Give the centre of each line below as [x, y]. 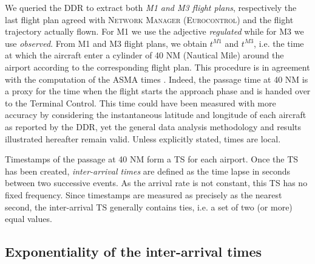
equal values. [29, 219]
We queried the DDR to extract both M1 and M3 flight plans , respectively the [151, 7]
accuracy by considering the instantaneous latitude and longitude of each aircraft [156, 115]
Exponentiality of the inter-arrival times [134, 252]
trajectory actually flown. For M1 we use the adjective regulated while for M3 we [154, 31]
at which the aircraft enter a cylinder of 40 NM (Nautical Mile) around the [144, 55]
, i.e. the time [279, 43]
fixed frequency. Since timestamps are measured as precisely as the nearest [144, 194]
